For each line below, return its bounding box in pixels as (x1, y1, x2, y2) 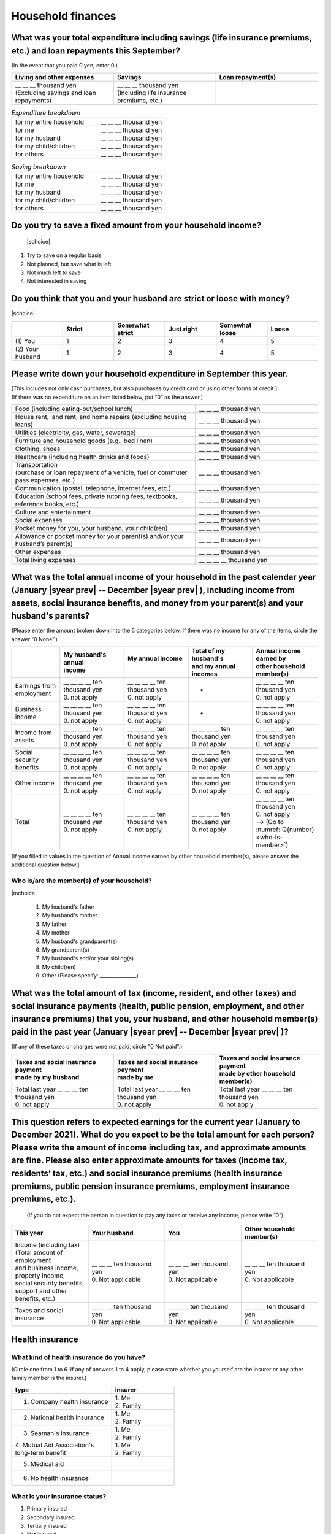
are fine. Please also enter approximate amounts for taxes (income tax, (11, 1155, 287, 1166)
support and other (15, 1287, 67, 1295)
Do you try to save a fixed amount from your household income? (11, 220, 262, 231)
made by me (117, 1073, 154, 1082)
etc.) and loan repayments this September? (11, 45, 181, 56)
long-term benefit (15, 1448, 66, 1457)
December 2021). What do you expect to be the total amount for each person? (11, 1130, 315, 1140)
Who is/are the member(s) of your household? (11, 876, 153, 885)
